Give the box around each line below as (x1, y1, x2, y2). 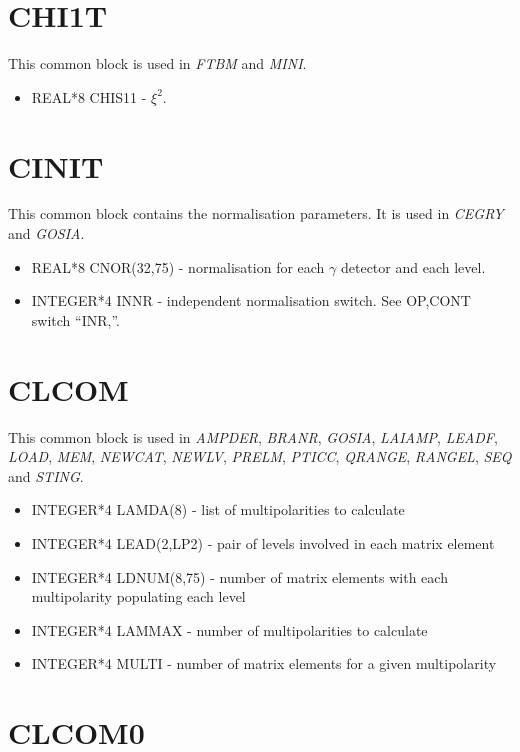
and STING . (8, 465, 84, 486)
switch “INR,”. (31, 309, 120, 330)
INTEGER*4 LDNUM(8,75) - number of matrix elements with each (31, 566, 448, 587)
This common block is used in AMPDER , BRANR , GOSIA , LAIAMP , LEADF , (8, 426, 498, 447)
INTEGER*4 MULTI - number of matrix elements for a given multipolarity (31, 653, 497, 674)
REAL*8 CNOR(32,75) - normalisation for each (31, 256, 325, 277)
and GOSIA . (8, 223, 85, 244)
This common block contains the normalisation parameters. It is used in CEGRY (8, 203, 504, 224)
